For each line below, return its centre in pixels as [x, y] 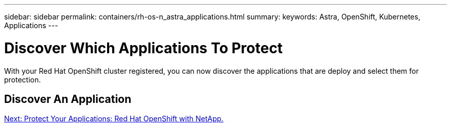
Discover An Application [68, 99]
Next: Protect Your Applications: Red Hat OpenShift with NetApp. [114, 119]
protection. [23, 79]
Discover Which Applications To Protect [144, 48]
